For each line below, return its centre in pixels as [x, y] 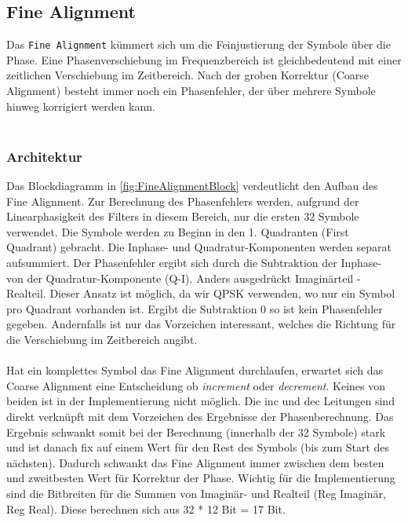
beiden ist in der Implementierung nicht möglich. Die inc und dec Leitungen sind [200, 401]
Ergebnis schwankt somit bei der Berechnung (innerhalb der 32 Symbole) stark [196, 432]
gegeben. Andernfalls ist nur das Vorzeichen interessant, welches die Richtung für [201, 324]
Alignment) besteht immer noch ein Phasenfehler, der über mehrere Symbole [191, 91]
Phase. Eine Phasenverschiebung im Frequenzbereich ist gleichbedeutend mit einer [204, 59]
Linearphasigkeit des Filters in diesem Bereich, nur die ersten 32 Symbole [183, 216]
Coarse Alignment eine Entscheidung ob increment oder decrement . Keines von [196, 385]
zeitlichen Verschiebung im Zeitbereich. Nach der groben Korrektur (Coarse [188, 75]
